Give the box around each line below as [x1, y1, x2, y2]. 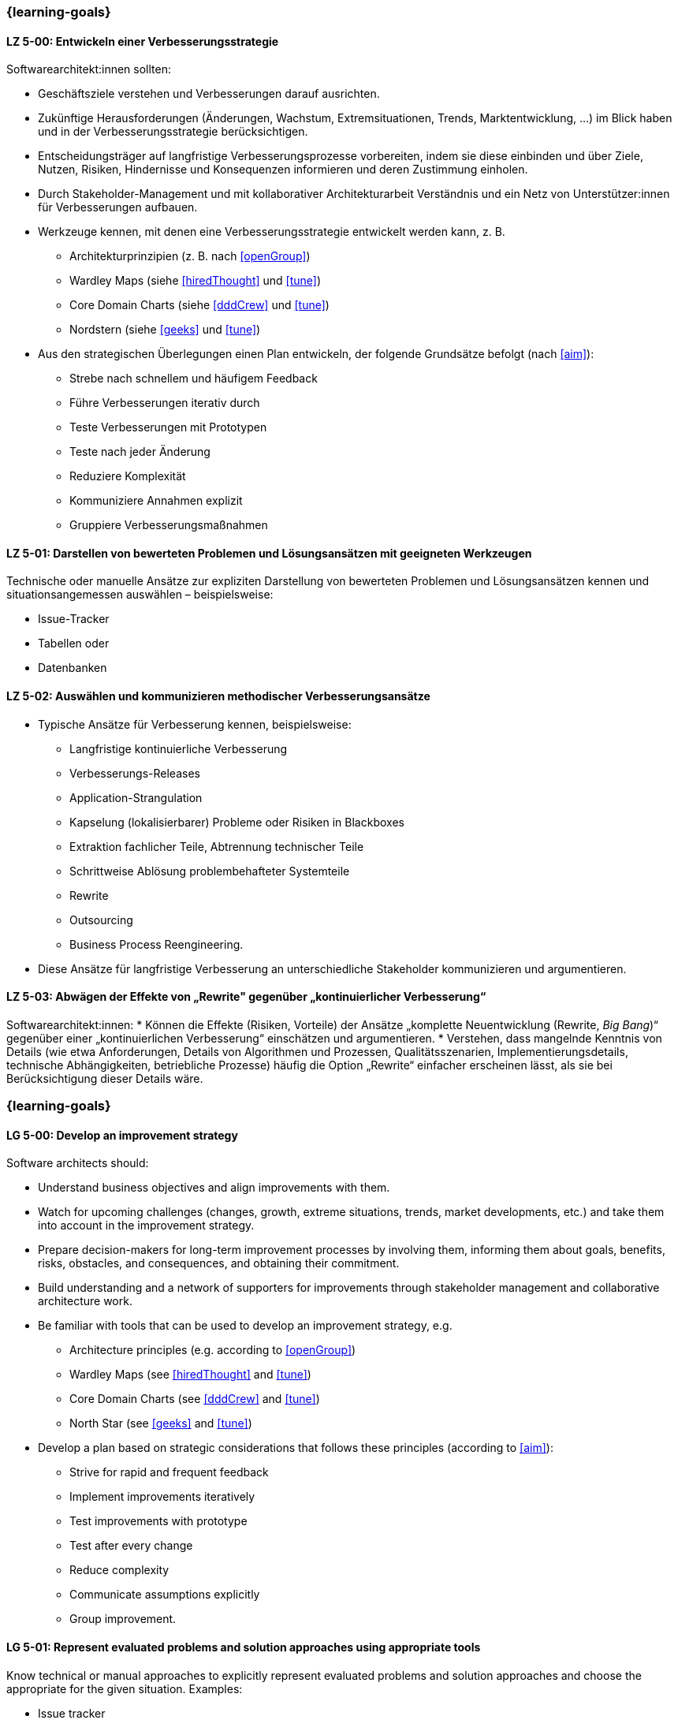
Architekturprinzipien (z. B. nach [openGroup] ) [69, 249, 311, 263]
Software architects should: [6, 1156, 149, 1170]
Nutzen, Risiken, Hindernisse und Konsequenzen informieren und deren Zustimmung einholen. [38, 162, 528, 177]
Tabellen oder [38, 636, 110, 651]
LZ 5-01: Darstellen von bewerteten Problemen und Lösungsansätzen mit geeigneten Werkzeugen [6, 546, 532, 560]
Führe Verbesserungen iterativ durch [69, 396, 260, 410]
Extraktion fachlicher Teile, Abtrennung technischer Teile [69, 839, 364, 853]
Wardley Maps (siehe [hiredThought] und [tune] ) [69, 274, 322, 288]
